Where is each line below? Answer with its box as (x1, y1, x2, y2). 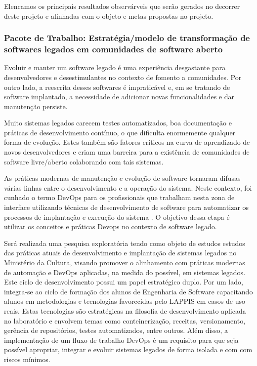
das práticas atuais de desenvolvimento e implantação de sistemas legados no (4, 247, 237, 258)
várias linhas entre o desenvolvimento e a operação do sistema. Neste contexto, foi (4, 182, 252, 193)
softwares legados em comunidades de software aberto (4, 43, 223, 55)
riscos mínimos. (4, 354, 50, 364)
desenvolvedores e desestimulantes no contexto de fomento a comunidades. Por (4, 72, 242, 82)
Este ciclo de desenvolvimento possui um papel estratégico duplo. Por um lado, (4, 277, 243, 287)
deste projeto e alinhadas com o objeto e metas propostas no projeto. (4, 10, 214, 21)
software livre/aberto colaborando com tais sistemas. (4, 156, 164, 166)
